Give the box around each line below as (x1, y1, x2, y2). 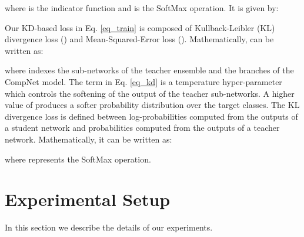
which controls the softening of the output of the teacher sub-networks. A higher (5, 87, 295, 99)
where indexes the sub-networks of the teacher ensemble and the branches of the (5, 64, 294, 76)
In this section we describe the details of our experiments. (5, 221, 213, 233)
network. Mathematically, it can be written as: (5, 133, 172, 145)
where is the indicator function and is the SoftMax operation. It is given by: (5, 2, 279, 13)
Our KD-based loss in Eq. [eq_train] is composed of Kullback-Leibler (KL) (5, 21, 275, 33)
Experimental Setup (5, 187, 171, 211)
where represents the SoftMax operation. (5, 153, 151, 165)
